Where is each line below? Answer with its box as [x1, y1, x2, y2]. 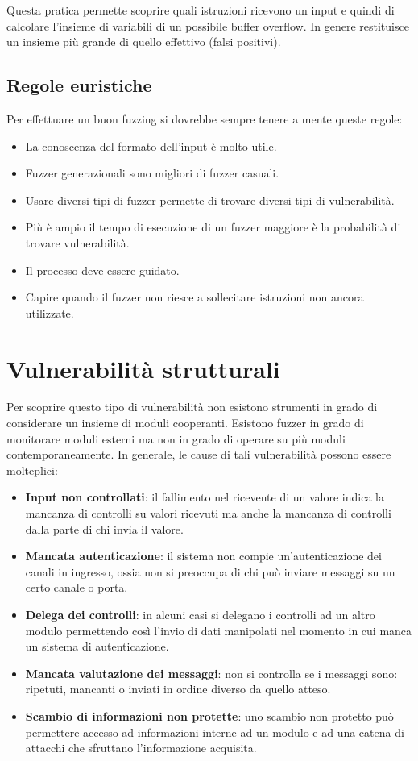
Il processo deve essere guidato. [25, 261, 180, 278]
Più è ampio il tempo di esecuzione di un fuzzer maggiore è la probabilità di [25, 218, 401, 235]
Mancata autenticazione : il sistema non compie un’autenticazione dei [25, 547, 382, 564]
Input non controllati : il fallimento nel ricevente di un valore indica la [25, 489, 384, 505]
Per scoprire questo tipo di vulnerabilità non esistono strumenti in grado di [6, 398, 378, 415]
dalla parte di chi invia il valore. [25, 520, 184, 537]
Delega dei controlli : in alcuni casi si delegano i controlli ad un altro [25, 605, 375, 622]
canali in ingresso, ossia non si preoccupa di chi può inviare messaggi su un [25, 563, 395, 580]
